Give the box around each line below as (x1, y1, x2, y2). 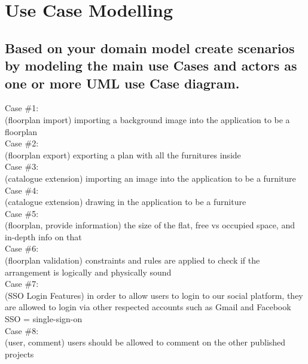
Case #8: (5, 324, 39, 337)
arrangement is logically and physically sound (5, 265, 172, 278)
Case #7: (5, 277, 39, 290)
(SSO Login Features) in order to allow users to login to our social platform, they (5, 289, 303, 301)
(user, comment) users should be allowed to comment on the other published (5, 336, 286, 348)
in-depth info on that (5, 230, 82, 243)
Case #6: (5, 242, 39, 255)
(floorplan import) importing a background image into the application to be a (5, 113, 290, 126)
